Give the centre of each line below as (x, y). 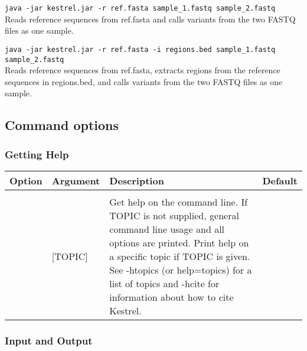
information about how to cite (172, 297)
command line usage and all (167, 229)
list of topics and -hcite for (164, 283)
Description (137, 180)
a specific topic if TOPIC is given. (180, 256)
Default (280, 180)
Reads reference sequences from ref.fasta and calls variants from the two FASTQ (150, 19)
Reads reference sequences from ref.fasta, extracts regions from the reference (143, 70)
